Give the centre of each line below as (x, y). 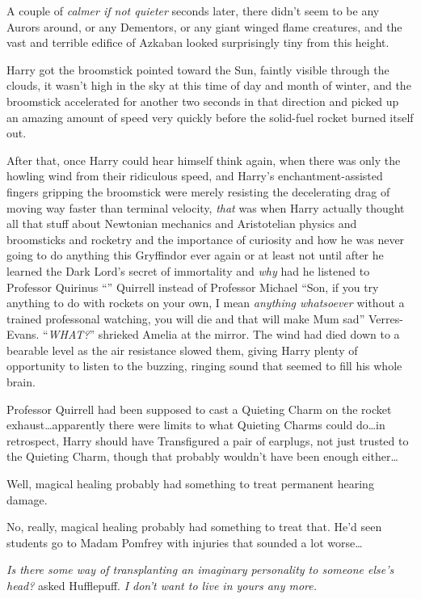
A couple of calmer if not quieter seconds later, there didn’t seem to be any (193, 11)
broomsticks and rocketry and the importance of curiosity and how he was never (206, 239)
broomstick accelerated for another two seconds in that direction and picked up (203, 101)
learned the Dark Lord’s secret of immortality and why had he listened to (188, 270)
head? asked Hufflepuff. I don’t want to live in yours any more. (162, 585)
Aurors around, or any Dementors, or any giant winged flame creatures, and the (204, 26)
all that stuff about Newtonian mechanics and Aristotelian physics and (182, 224)
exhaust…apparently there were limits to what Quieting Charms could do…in (196, 425)
